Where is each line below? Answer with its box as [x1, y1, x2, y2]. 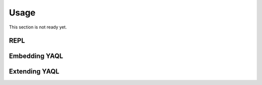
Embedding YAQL [9, 52, 63, 60]
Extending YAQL [9, 68, 60, 76]
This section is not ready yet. [9, 24, 67, 30]
